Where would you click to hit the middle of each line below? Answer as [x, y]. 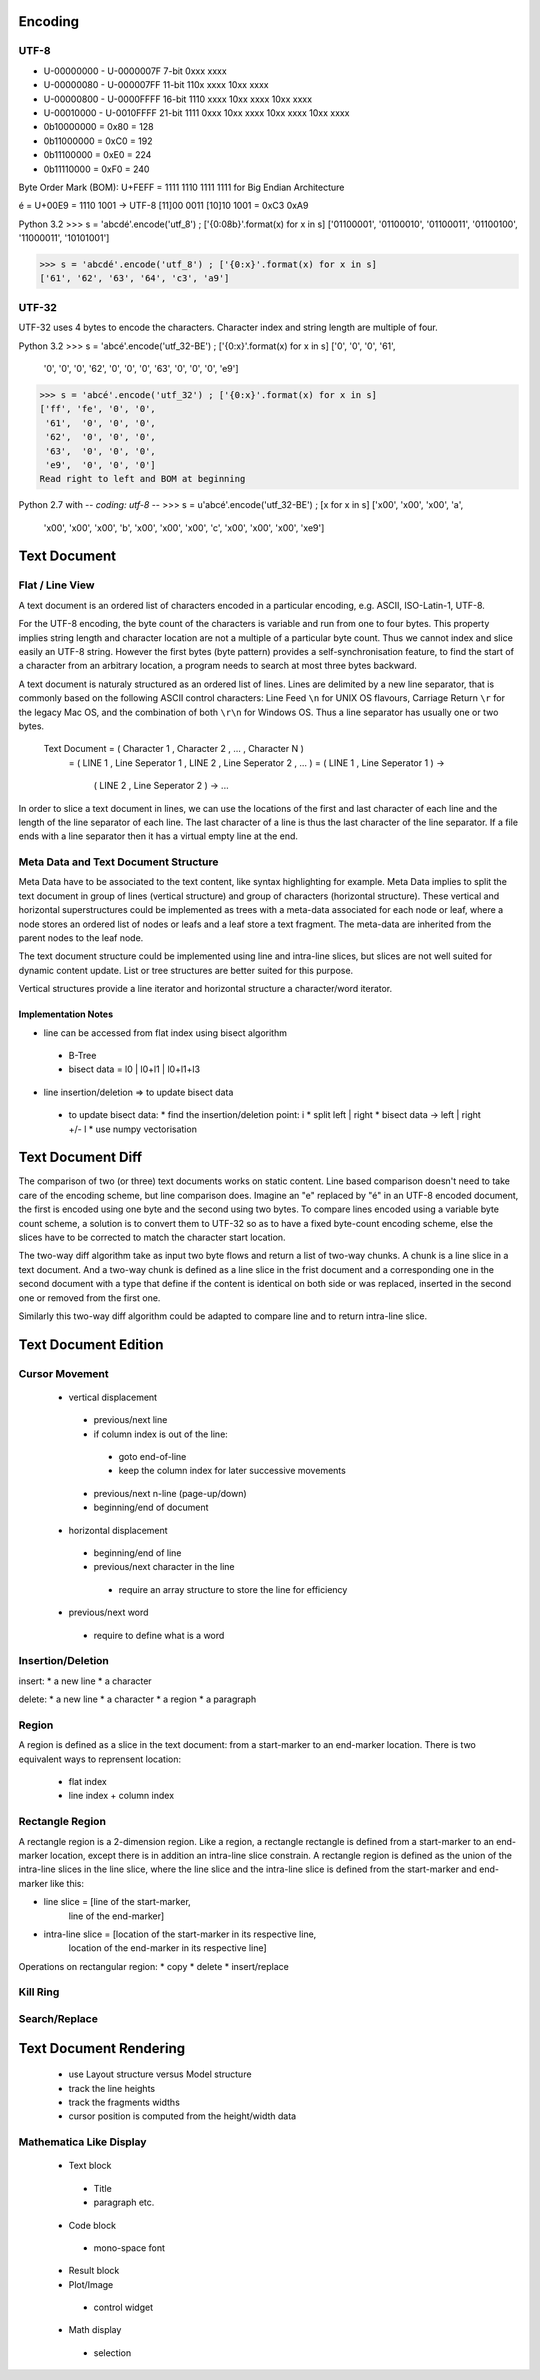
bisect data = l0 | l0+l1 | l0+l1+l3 [134, 1069]
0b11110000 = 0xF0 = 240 [96, 169]
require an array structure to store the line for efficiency [233, 1589]
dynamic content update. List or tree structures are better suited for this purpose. [186, 970]
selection [112, 2352]
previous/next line [130, 1420]
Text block [90, 2166]
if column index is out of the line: [161, 1434]
